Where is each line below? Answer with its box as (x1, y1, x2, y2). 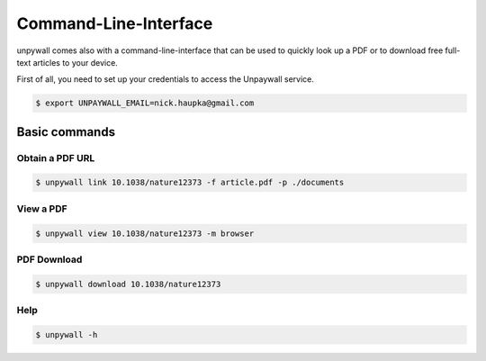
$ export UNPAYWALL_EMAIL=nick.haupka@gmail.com (35, 98, 255, 108)
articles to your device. (32, 57, 119, 68)
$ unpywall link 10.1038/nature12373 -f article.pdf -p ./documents (35, 177, 345, 188)
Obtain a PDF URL (16, 151, 95, 164)
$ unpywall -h (35, 329, 98, 339)
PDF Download (16, 253, 83, 266)
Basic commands (16, 124, 116, 140)
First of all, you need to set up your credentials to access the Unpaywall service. (16, 74, 315, 85)
